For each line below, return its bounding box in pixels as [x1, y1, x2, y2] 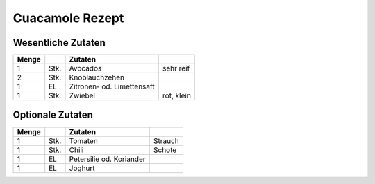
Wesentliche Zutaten [12, 37, 106, 48]
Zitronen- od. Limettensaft [69, 82, 156, 91]
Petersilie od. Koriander [69, 154, 146, 164]
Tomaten [69, 136, 99, 145]
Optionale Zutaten [12, 109, 94, 121]
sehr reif [162, 64, 190, 73]
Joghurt [69, 163, 95, 173]
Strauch [153, 136, 180, 145]
